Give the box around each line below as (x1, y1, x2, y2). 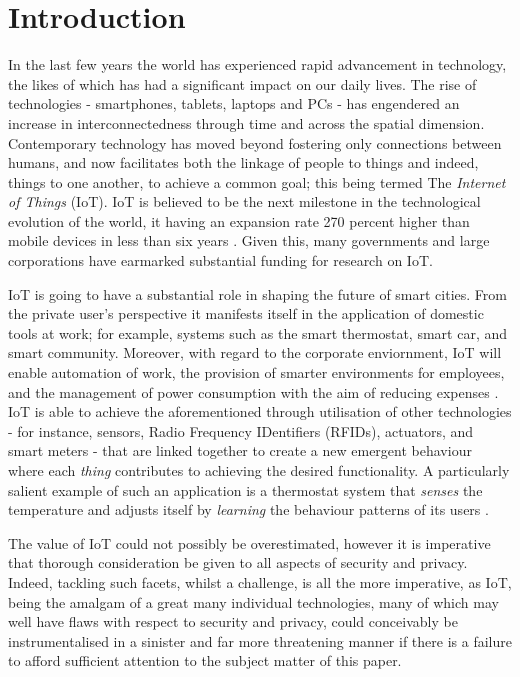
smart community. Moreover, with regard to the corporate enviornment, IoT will (8, 342, 502, 363)
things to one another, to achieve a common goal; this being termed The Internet (8, 171, 506, 192)
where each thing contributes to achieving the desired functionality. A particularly (8, 460, 510, 480)
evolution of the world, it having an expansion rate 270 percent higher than (8, 210, 470, 231)
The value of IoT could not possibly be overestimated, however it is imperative (8, 532, 491, 553)
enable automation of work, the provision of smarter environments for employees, (8, 362, 505, 383)
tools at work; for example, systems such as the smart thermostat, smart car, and (8, 322, 508, 343)
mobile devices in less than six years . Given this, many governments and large (8, 230, 490, 251)
